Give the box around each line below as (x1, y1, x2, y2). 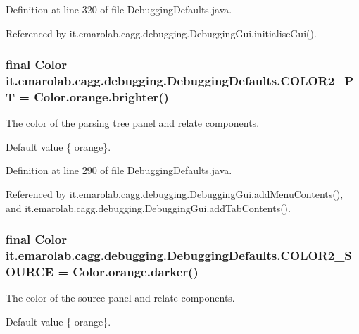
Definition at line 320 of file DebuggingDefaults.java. (6, 2, 232, 16)
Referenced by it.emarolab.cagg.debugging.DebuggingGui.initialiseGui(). (6, 25, 317, 40)
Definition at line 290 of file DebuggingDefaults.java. (6, 163, 232, 178)
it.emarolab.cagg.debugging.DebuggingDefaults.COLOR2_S (6, 247, 352, 264)
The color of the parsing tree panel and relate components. (6, 116, 260, 130)
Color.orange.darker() (73, 262, 199, 280)
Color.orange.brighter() (34, 87, 169, 105)
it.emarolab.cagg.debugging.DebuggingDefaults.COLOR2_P (6, 72, 354, 89)
